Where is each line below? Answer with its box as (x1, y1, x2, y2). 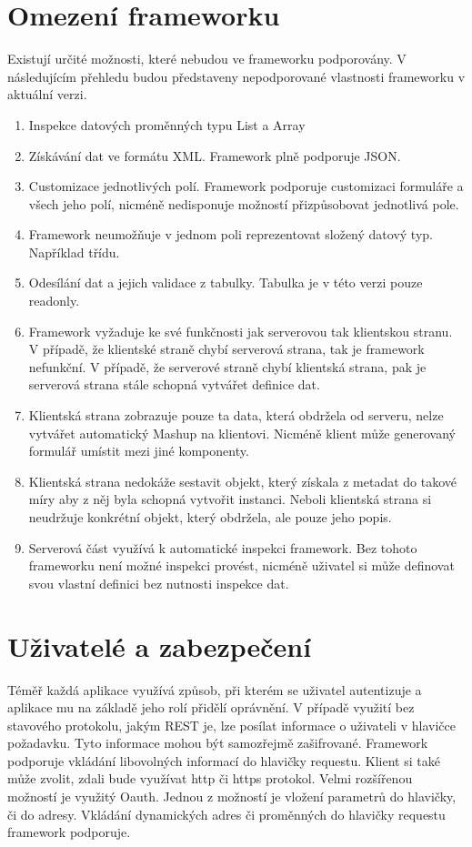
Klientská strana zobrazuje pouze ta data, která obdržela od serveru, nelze (28, 406, 444, 425)
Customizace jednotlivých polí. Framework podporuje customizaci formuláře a (28, 176, 464, 196)
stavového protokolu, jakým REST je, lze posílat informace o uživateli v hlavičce (7, 715, 456, 734)
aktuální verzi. (7, 85, 87, 104)
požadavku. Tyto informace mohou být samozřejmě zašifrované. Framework (7, 733, 428, 752)
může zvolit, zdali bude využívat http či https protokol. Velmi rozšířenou (7, 769, 413, 788)
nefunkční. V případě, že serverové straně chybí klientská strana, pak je (28, 357, 427, 376)
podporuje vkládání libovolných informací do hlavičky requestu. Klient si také (7, 751, 440, 770)
